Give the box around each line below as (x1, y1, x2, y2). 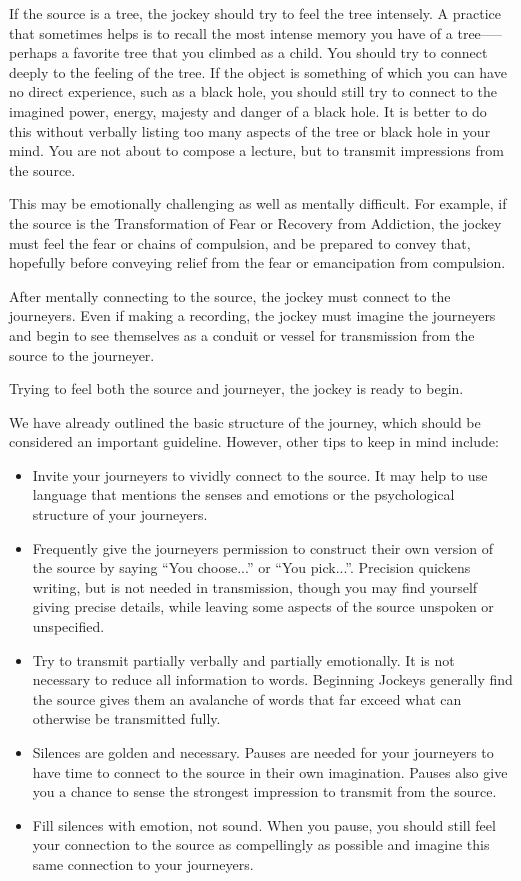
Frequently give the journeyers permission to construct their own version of (32, 537, 493, 558)
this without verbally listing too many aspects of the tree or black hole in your (9, 120, 491, 141)
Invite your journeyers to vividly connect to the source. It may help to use (32, 464, 488, 485)
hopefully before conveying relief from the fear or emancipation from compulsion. (9, 252, 506, 273)
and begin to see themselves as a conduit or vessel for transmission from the (9, 324, 475, 345)
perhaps (9, 42, 57, 63)
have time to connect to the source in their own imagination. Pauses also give (32, 761, 508, 782)
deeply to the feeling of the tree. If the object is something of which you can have (9, 61, 507, 82)
